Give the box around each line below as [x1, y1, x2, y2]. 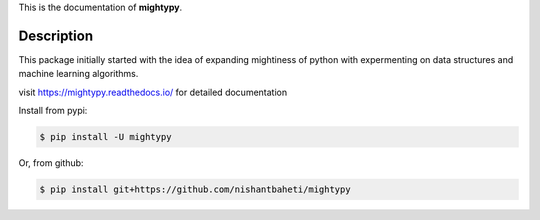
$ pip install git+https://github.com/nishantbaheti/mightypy [39, 184, 351, 195]
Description [18, 27, 94, 44]
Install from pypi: [18, 105, 88, 117]
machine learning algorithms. [18, 68, 139, 80]
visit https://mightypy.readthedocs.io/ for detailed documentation [18, 86, 288, 98]
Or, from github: [18, 157, 84, 169]
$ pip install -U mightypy [39, 131, 172, 143]
